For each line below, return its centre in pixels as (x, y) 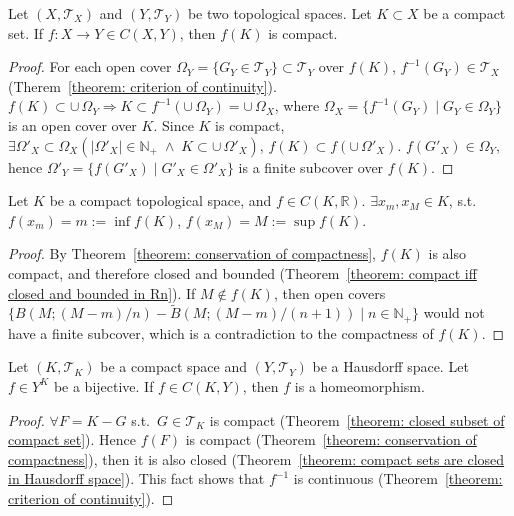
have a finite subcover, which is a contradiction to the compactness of (221, 332)
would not (454, 312)
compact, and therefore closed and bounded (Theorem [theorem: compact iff (242, 272)
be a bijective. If (103, 385)
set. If (26, 32)
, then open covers (329, 292)
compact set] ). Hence (72, 439)
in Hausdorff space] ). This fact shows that (136, 478)
